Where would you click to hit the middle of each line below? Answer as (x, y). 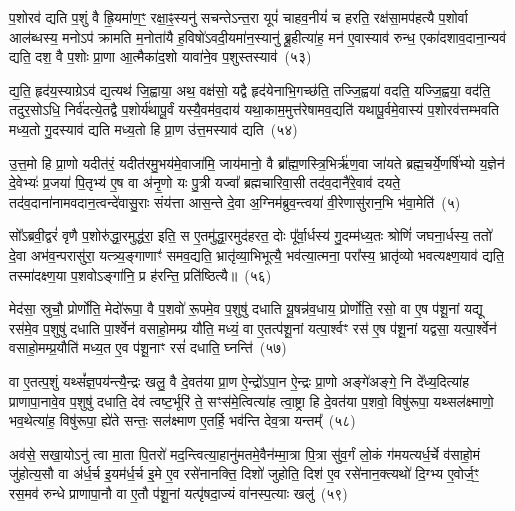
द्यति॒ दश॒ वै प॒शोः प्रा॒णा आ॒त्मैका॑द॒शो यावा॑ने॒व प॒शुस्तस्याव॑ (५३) (160, 56)
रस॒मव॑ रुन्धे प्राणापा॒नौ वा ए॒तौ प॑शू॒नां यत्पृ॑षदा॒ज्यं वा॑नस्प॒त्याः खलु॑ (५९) (178, 492)
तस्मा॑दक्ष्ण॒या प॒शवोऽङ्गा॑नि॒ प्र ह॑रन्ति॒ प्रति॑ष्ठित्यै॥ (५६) (140, 274)
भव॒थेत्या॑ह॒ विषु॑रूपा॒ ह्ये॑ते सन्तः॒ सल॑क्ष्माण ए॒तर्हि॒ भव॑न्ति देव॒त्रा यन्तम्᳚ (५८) (182, 420)
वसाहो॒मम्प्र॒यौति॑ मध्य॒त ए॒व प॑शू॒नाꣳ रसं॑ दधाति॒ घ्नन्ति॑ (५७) (148, 347)
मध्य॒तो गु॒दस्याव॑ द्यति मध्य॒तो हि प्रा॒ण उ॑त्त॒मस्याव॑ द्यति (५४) (153, 128)
